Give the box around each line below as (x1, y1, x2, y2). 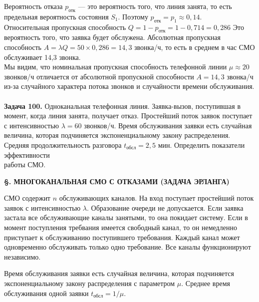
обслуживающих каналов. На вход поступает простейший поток (59, 193, 254, 203)
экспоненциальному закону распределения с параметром (4, 278, 175, 289)
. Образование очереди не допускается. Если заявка (87, 202, 244, 213)
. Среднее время (181, 278, 230, 289)
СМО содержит (4, 193, 50, 203)
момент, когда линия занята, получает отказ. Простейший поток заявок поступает (4, 110, 253, 121)
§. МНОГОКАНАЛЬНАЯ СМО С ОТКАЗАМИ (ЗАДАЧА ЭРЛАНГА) (4, 176, 230, 186)
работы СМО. (4, 159, 46, 170)
